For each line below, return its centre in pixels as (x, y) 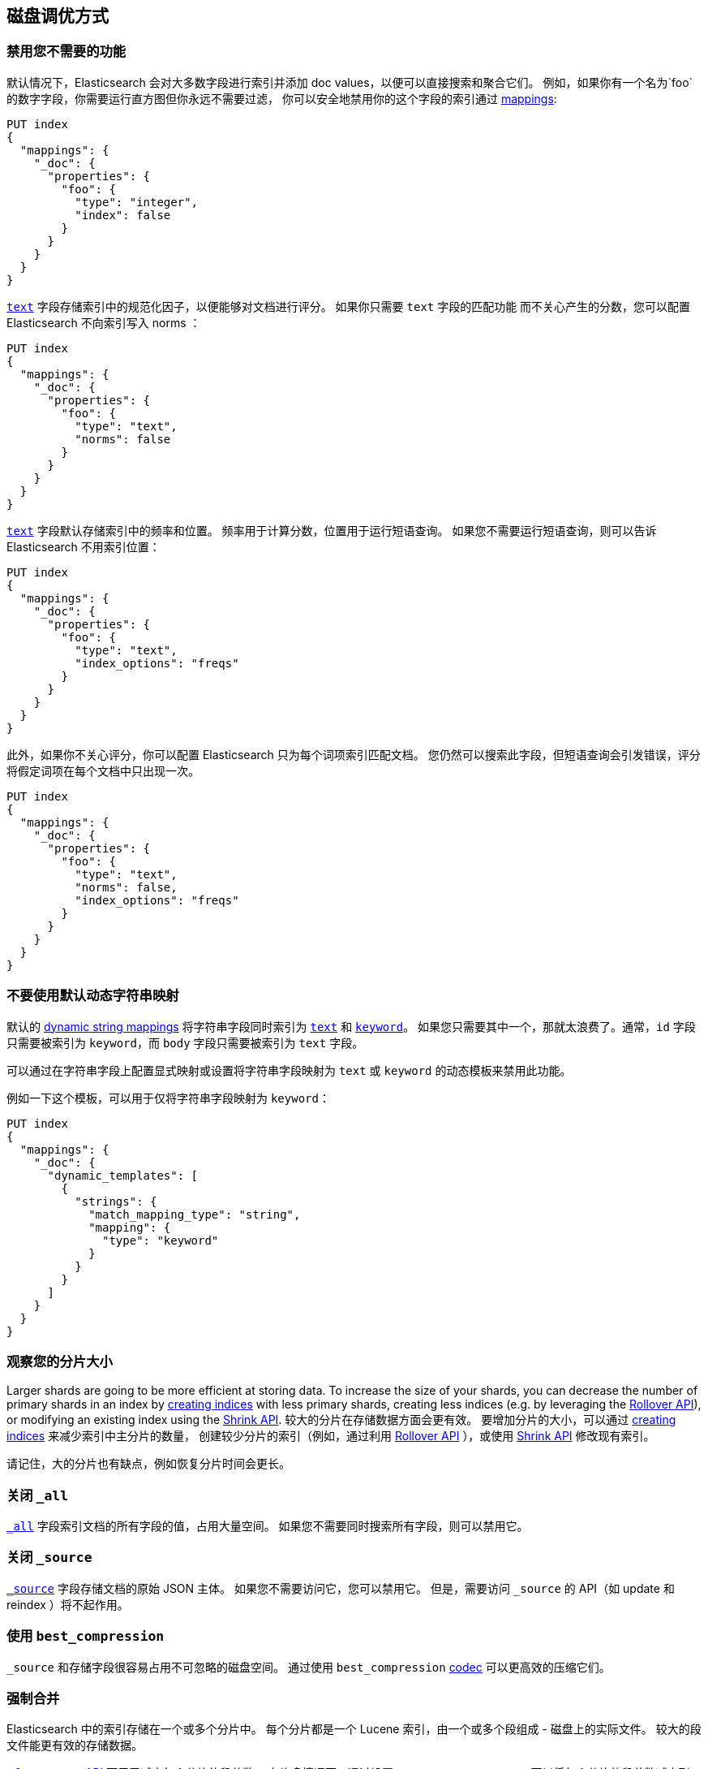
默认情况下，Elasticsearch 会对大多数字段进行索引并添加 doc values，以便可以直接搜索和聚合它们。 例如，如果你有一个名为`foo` (350, 82)
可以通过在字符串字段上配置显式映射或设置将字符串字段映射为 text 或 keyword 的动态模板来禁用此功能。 (289, 1070)
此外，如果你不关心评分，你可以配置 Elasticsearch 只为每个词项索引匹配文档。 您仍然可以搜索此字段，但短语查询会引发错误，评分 (354, 754)
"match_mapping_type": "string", (195, 1214)
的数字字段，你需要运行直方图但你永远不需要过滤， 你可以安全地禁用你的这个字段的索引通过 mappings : (282, 98)
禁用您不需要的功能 (67, 52)
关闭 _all (37, 1495)
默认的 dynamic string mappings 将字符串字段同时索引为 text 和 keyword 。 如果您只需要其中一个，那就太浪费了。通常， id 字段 (351, 1026)
